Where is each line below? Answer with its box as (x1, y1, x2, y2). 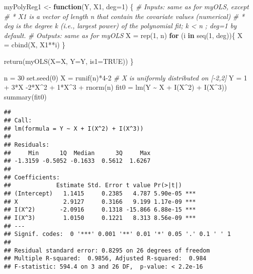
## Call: (4, 117, 32, 124)
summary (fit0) (4, 91, 47, 101)
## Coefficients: (4, 174, 60, 181)
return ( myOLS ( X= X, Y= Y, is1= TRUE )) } (4, 56, 134, 66)
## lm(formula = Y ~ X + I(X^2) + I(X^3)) (4, 125, 144, 132)
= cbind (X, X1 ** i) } (4, 39, 66, 50)
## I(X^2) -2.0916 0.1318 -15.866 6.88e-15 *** (4, 206, 196, 214)
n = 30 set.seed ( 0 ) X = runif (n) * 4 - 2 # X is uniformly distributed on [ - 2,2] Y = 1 (4, 72, 248, 82)
